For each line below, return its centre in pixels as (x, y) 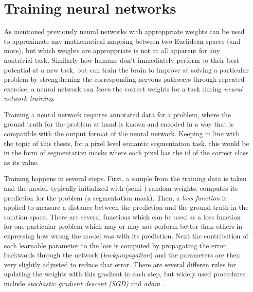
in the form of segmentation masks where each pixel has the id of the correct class (126, 153)
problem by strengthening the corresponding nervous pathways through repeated (124, 79)
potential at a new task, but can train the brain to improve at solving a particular (126, 69)
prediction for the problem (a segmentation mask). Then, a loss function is (115, 197)
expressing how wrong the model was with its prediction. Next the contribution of (126, 236)
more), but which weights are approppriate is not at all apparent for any (112, 50)
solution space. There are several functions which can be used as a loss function (122, 216)
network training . (29, 98)
